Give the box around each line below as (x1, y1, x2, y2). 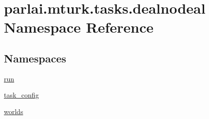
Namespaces (4, 50, 66, 65)
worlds (4, 106, 23, 116)
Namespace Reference (4, 17, 153, 37)
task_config (4, 90, 39, 100)
